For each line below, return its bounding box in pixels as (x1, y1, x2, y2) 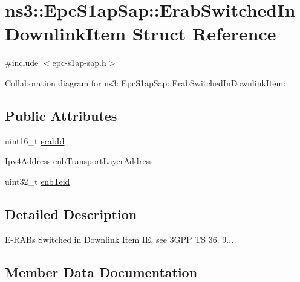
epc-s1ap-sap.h (52, 56, 106, 69)
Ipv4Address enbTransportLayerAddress (5, 155, 153, 167)
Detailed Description (5, 204, 137, 223)
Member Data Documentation (5, 262, 198, 281)
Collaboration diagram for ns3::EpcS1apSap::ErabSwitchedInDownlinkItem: (5, 76, 286, 89)
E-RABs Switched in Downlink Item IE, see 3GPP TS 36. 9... (5, 232, 234, 245)
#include (5, 56, 39, 69)
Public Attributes (5, 106, 117, 124)
